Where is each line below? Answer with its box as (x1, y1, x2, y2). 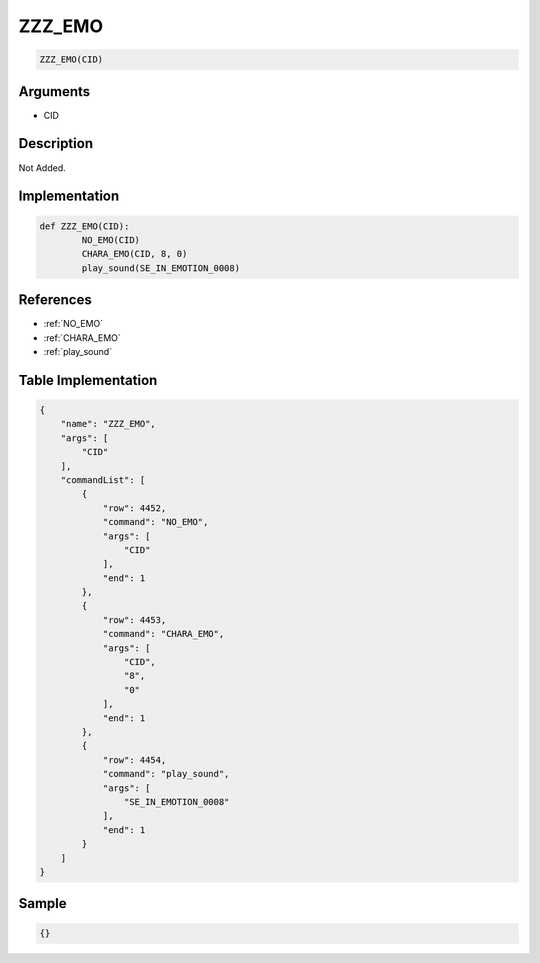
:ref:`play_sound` (43, 346, 113, 357)
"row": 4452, (102, 502, 167, 514)
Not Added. (18, 161, 67, 174)
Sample (18, 895, 67, 912)
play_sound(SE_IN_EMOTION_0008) (81, 262, 240, 274)
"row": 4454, (102, 754, 167, 765)
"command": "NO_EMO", (102, 516, 209, 528)
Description (18, 135, 94, 152)
